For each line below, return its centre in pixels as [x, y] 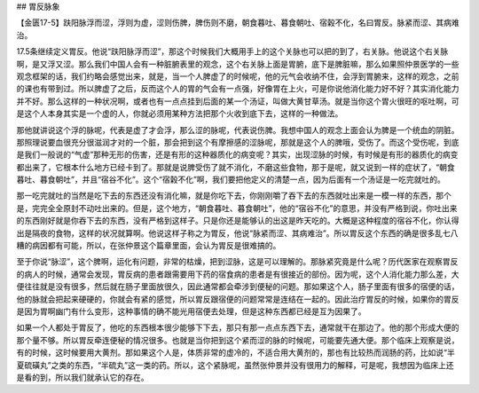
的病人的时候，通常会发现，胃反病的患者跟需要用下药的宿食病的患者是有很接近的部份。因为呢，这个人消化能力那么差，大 [238, 274]
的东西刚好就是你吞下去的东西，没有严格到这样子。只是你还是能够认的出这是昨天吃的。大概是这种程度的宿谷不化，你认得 [238, 221]
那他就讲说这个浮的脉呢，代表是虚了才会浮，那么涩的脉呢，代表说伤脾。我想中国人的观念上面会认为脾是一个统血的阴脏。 [238, 130]
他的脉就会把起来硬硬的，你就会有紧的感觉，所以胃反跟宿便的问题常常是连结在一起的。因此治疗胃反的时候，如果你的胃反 [238, 299]
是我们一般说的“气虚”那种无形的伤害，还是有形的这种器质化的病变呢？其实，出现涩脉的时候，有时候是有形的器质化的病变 [237, 154]
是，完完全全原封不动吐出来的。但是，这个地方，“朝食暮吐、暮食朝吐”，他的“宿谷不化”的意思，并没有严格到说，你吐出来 [237, 208]
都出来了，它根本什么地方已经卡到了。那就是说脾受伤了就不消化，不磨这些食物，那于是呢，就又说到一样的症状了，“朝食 [236, 167]
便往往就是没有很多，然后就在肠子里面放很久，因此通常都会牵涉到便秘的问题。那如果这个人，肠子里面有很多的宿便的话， [238, 287]
